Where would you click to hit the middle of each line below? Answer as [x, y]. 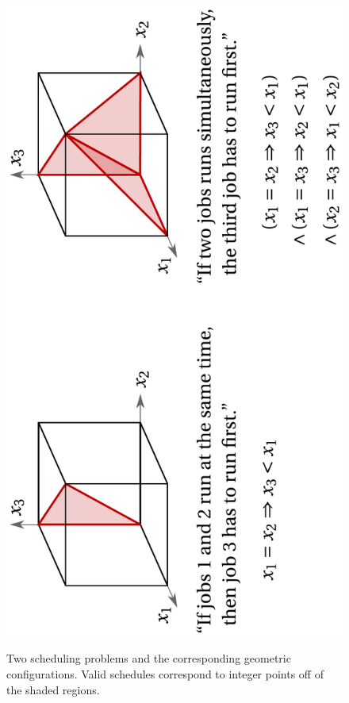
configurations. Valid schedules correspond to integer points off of [165, 673]
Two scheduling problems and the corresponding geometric [149, 658]
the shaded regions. [53, 689]
